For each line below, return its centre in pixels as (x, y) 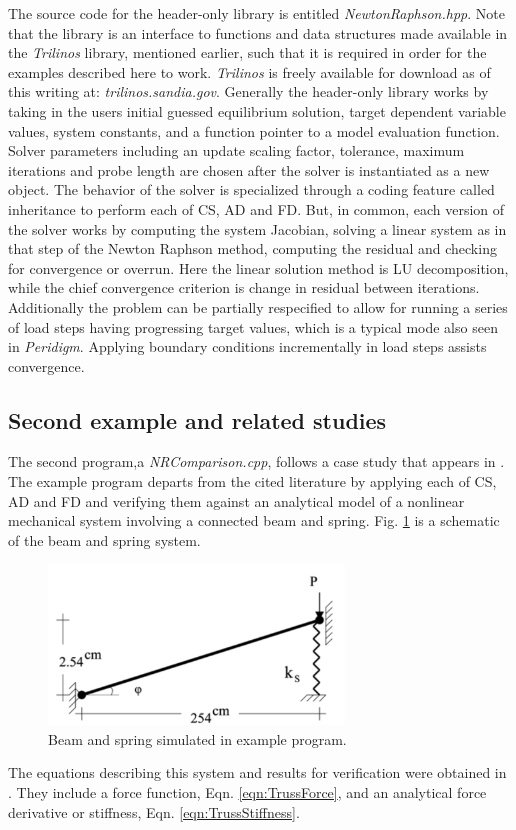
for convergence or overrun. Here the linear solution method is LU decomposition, (258, 267)
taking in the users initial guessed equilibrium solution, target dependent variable (257, 110)
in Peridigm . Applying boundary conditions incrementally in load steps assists (247, 346)
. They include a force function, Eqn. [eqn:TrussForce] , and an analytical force (247, 792)
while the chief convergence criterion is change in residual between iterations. (244, 287)
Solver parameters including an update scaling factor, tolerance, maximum (236, 150)
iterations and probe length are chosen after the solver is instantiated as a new (249, 169)
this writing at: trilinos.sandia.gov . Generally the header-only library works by (248, 91)
